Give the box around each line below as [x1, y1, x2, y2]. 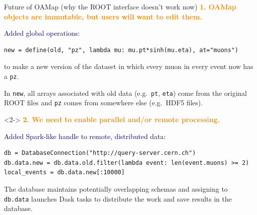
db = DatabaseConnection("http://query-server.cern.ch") [4, 149, 196, 157]
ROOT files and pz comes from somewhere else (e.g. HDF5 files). [4, 97, 203, 108]
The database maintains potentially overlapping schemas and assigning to [4, 183, 228, 194]
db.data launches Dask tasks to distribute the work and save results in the [4, 193, 232, 204]
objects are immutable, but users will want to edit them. [4, 11, 202, 21]
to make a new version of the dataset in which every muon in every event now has [4, 61, 254, 72]
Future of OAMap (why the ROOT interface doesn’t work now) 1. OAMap [4, 1, 237, 11]
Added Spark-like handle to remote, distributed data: [4, 131, 166, 141]
